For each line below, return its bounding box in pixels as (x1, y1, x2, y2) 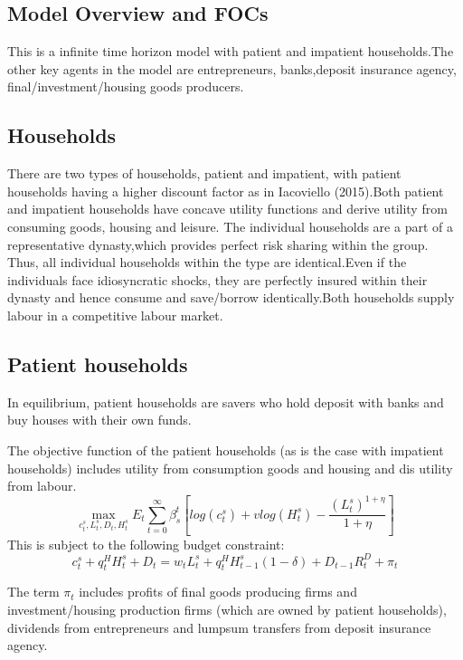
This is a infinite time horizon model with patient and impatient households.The (7, 42, 454, 61)
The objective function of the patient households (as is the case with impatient (7, 440, 444, 459)
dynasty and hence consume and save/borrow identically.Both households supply (7, 288, 455, 307)
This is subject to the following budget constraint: (7, 534, 285, 553)
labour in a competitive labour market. (7, 305, 223, 324)
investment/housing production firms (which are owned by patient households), (7, 600, 447, 619)
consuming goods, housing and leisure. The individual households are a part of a (7, 216, 453, 235)
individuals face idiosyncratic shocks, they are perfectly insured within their (7, 270, 428, 289)
